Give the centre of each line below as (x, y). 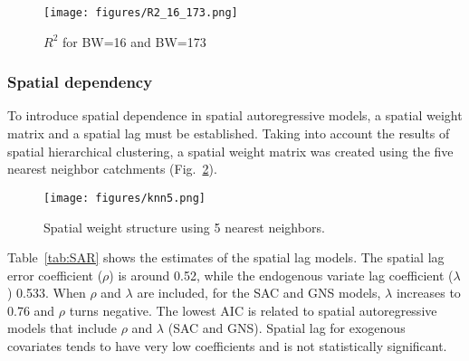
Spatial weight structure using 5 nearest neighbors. (184, 227)
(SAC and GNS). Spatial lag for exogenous (287, 328)
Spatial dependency (80, 82)
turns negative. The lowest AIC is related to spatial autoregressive (253, 310)
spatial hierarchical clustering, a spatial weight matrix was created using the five (230, 151)
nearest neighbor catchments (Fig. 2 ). (112, 169)
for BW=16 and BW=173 (134, 41)
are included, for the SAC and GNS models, (259, 293)
